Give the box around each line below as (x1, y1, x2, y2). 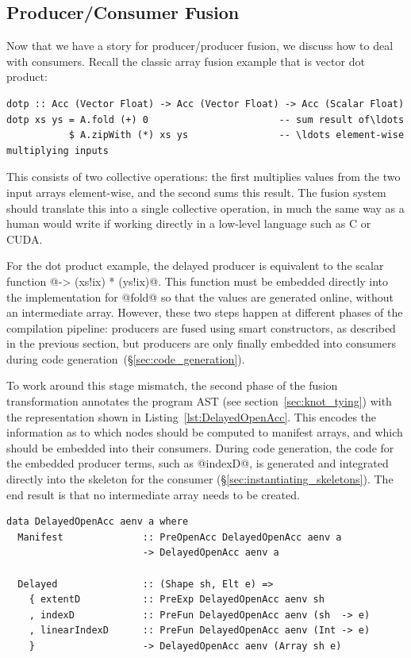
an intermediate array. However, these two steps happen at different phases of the (6, 304, 403, 321)
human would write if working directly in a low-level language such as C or (6, 215, 371, 232)
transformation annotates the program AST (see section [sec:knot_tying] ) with (6, 393, 392, 410)
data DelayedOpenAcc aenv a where (6, 516, 189, 528)
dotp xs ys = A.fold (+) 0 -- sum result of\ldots (6, 114, 405, 125)
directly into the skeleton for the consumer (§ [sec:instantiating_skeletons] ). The (6, 471, 394, 487)
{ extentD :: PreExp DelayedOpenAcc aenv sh (29, 594, 325, 606)
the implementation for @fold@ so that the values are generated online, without (6, 288, 394, 305)
